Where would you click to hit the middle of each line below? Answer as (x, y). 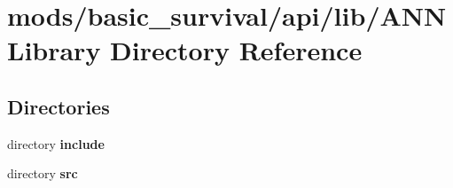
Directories (59, 106)
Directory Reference (236, 50)
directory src (43, 173)
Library (54, 50)
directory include (56, 143)
